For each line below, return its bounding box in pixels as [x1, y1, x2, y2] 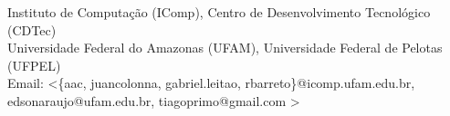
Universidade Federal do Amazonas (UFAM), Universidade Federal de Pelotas [7, 38, 443, 57]
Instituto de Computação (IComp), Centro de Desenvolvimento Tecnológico [7, 3, 431, 21]
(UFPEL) [7, 55, 61, 74]
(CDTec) [7, 20, 57, 39]
